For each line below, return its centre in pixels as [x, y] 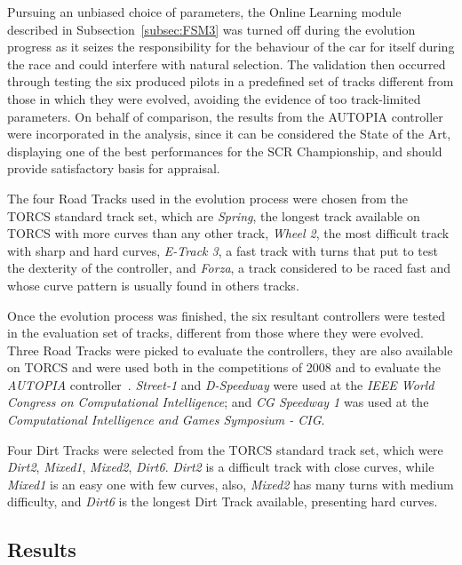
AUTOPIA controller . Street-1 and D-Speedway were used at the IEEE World [221, 384]
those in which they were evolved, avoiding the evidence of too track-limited [214, 98]
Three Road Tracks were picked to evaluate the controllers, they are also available [230, 350]
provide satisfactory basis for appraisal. [114, 168]
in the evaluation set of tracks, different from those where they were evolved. [215, 333]
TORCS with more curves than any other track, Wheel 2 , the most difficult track [228, 233]
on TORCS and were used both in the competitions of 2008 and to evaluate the [224, 367]
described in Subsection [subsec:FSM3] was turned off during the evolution [211, 29]
